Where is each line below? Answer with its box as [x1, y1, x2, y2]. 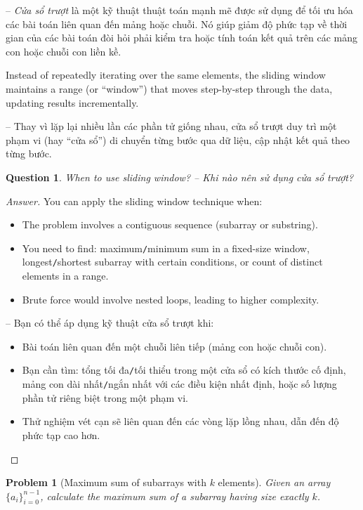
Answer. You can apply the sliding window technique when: [6, 193, 263, 208]
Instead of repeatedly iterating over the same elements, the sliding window [6, 67, 326, 82]
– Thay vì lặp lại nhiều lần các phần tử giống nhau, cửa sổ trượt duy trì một [6, 119, 337, 133]
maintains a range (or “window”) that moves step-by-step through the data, [6, 81, 333, 96]
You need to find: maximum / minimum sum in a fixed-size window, [22, 240, 310, 255]
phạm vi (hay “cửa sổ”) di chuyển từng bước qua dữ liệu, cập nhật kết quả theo [6, 132, 350, 147]
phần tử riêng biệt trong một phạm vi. [22, 390, 188, 405]
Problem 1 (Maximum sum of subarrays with [6, 475, 206, 490]
